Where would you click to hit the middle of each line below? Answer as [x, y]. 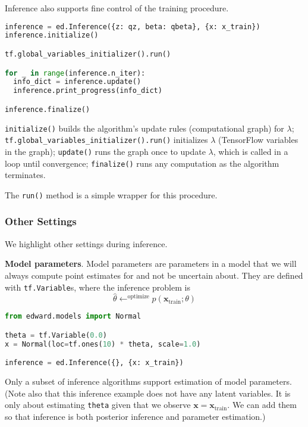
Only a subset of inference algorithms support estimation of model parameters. [148, 381]
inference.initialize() [52, 35]
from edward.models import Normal [73, 317]
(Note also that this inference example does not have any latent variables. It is [148, 393]
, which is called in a [251, 151]
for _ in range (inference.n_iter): [75, 73]
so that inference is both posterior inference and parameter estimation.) [135, 417]
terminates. [25, 175]
